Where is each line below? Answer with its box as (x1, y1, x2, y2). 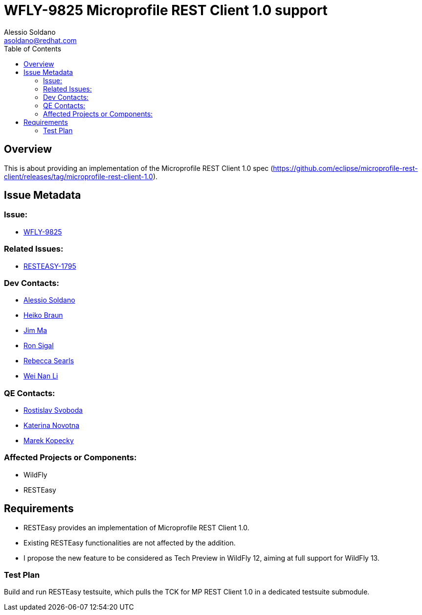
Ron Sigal (23, 341, 54, 350)
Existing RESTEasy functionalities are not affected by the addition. (23, 538, 236, 547)
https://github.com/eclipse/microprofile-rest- (273, 164, 418, 172)
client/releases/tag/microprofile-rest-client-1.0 (4, 172, 153, 181)
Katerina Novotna (23, 421, 80, 430)
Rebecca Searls (23, 356, 74, 365)
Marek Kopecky (23, 436, 74, 445)
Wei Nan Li (23, 372, 58, 380)
